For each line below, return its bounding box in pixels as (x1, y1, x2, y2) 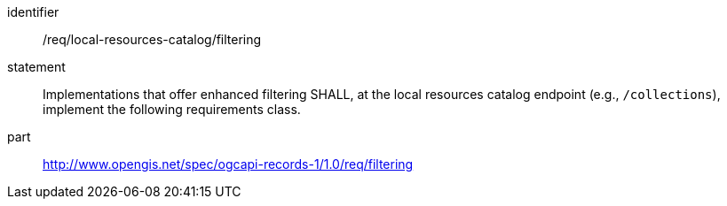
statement (7, 59, 66, 74)
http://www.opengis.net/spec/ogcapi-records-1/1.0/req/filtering (43, 156, 414, 172)
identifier (7, 4, 59, 19)
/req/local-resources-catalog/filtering (43, 32, 262, 47)
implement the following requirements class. (43, 102, 301, 117)
